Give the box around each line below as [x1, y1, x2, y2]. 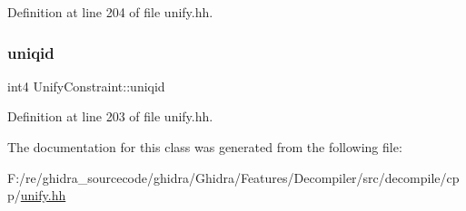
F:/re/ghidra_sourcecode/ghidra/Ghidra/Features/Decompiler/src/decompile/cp [7, 168, 460, 187]
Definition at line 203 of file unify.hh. [7, 107, 213, 126]
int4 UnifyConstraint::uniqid [7, 76, 165, 95]
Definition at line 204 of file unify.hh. [7, 3, 213, 21]
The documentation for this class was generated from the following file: [7, 138, 402, 156]
